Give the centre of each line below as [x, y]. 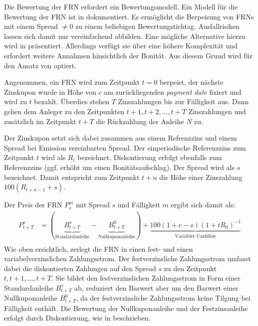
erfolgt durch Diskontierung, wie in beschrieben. [77, 318]
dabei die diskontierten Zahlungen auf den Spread [80, 268]
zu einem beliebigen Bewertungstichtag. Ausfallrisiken [157, 26]
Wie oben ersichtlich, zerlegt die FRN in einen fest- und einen [99, 248]
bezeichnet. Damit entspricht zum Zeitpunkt [72, 177]
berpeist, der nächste [191, 82]
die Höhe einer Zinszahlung [201, 177]
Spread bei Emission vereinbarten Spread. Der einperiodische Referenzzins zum [125, 147]
